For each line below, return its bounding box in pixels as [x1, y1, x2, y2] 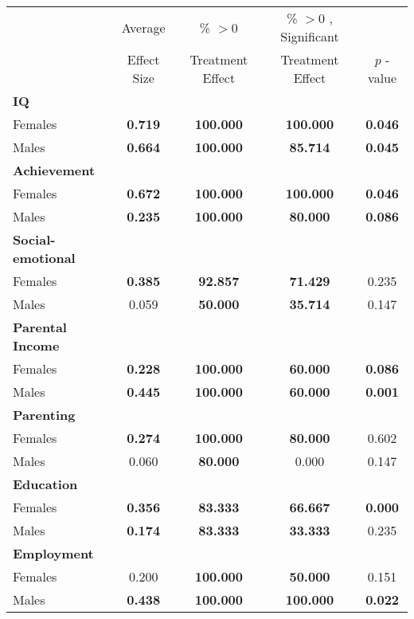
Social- [13, 230, 56, 249]
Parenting [13, 405, 76, 424]
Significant [280, 27, 339, 45]
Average [121, 18, 166, 37]
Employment [13, 544, 94, 562]
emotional [13, 249, 76, 267]
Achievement [13, 161, 96, 179]
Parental [13, 318, 67, 336]
